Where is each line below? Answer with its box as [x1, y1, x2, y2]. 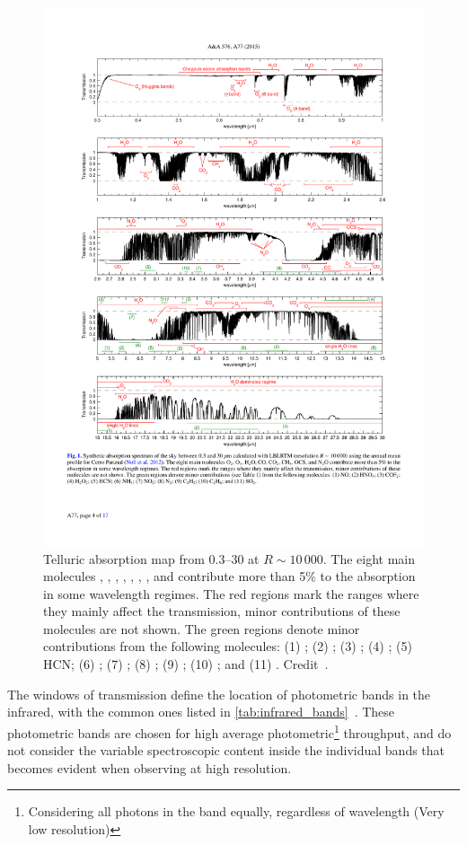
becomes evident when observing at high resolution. [7, 758, 292, 777]
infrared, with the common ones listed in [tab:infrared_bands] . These [7, 702, 395, 721]
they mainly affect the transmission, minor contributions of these [43, 602, 401, 621]
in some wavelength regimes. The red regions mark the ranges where [43, 584, 419, 603]
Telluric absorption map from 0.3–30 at [43, 549, 260, 568]
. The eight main [322, 549, 416, 568]
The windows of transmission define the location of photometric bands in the [7, 684, 431, 703]
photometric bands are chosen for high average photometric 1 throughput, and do [7, 720, 452, 742]
